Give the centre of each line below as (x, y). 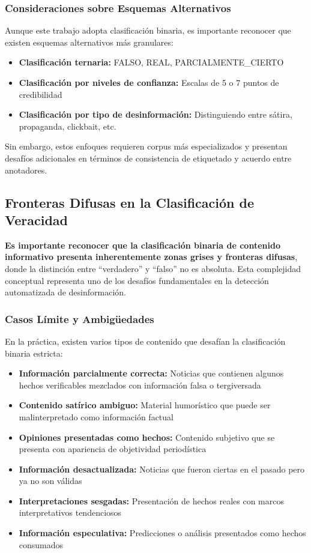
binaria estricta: (34, 353)
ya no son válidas (50, 481)
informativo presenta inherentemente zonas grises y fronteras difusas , (151, 257)
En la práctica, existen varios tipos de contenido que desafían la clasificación (145, 341)
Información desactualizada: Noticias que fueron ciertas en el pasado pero (162, 469)
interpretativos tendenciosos (70, 512)
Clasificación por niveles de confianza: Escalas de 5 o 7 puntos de (149, 82)
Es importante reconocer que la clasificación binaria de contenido (143, 245)
